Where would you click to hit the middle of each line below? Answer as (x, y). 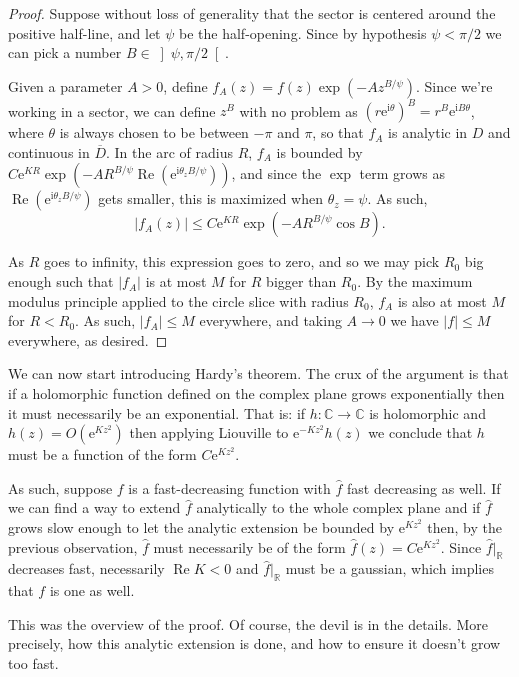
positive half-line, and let (84, 32)
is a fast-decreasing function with (229, 487)
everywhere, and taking (270, 320)
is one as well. (92, 590)
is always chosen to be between (154, 132)
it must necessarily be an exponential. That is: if (157, 412)
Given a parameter (65, 85)
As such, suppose (60, 487)
